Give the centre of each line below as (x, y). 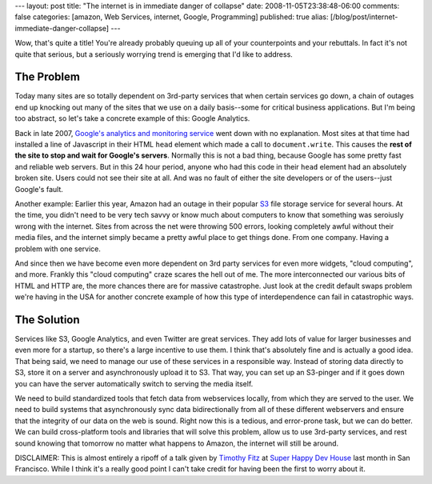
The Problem (47, 77)
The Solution (47, 320)
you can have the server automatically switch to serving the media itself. (134, 383)
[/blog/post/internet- (364, 17)
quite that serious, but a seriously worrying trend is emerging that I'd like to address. (154, 54)
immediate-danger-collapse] (62, 28)
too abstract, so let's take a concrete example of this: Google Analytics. (132, 118)
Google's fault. (39, 189)
